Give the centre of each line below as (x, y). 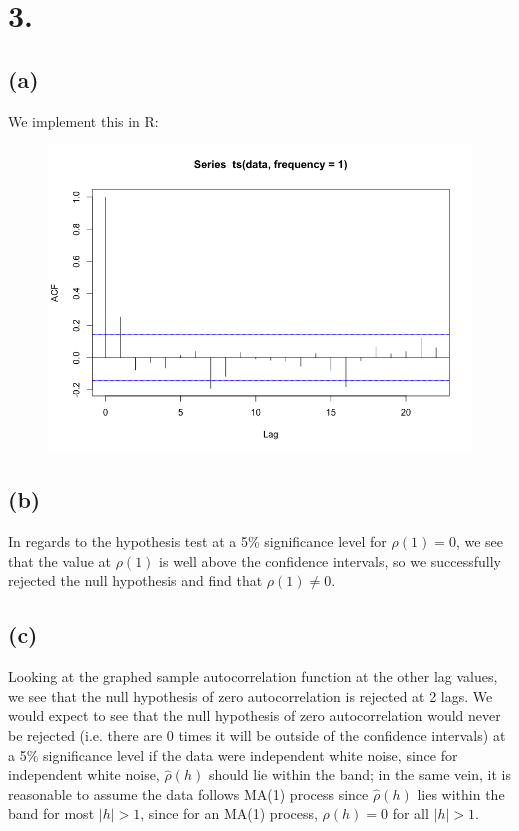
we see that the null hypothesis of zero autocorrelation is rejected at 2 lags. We (250, 695)
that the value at (60, 560)
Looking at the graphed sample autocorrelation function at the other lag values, (253, 676)
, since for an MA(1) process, (229, 813)
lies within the (461, 793)
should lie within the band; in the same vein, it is (359, 774)
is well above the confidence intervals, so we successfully (330, 560)
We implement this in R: (83, 120)
